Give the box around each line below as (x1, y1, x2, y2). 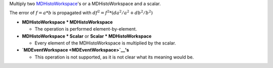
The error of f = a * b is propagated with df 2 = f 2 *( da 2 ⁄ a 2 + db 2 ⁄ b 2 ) (9, 9, 153, 16)
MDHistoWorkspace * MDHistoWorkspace (22, 19, 113, 25)
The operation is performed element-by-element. (34, 26, 138, 32)
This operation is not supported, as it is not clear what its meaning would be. (34, 54, 194, 60)
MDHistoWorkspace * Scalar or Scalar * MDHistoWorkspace (22, 33, 152, 39)
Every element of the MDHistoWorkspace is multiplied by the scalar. (34, 40, 176, 46)
